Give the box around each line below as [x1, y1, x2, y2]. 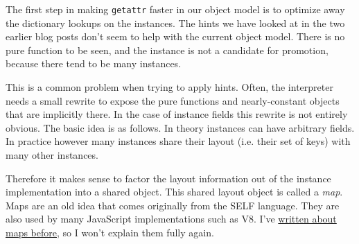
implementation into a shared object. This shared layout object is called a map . [6, 184, 343, 199]
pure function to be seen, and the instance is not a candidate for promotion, [6, 42, 329, 57]
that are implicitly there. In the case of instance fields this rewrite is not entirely [6, 107, 348, 121]
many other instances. [6, 148, 98, 162]
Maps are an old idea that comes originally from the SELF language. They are [6, 198, 340, 212]
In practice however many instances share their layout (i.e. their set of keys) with [6, 134, 351, 148]
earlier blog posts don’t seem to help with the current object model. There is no [6, 29, 345, 44]
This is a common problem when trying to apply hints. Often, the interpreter [6, 80, 333, 94]
